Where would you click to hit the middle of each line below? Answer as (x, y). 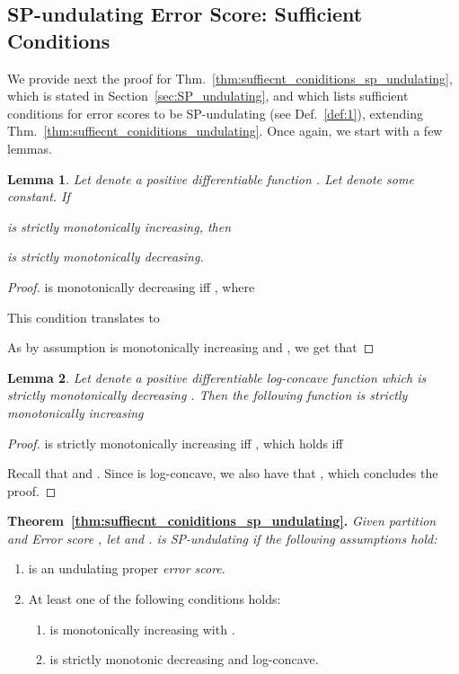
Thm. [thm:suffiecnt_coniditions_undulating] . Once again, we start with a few (225, 131)
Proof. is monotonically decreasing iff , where (131, 286)
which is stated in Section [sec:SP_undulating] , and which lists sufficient (208, 96)
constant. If (39, 196)
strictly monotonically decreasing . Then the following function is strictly (207, 395)
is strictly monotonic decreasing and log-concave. (184, 659)
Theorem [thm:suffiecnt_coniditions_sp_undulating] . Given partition (222, 521)
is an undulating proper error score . (127, 568)
